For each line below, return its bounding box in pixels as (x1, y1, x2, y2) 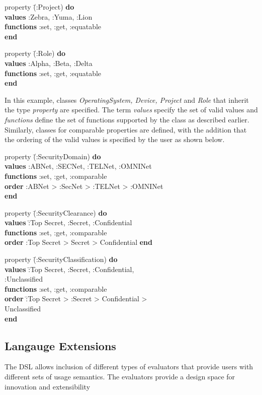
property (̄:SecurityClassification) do (5, 254, 118, 265)
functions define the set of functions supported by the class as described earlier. (5, 114, 249, 124)
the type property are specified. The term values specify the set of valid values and (5, 104, 258, 115)
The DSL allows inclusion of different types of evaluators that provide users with (5, 361, 253, 372)
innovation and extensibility (5, 381, 91, 391)
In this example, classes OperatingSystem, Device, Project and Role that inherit (5, 94, 249, 105)
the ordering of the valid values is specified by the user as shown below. (5, 134, 225, 145)
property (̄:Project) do (5, 2, 74, 12)
